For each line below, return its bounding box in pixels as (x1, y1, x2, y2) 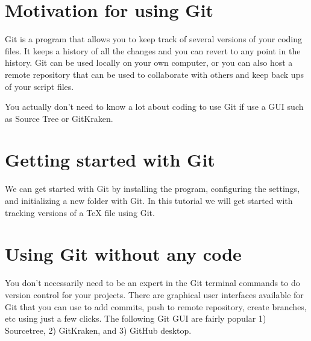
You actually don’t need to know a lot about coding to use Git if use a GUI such (5, 100, 304, 113)
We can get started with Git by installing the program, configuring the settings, (5, 182, 300, 195)
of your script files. (5, 80, 74, 92)
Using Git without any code (5, 241, 242, 266)
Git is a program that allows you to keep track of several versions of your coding (5, 33, 303, 45)
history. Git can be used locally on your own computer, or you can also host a (5, 56, 293, 69)
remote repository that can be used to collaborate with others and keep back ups (5, 68, 304, 80)
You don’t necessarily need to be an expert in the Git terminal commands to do (5, 276, 300, 289)
